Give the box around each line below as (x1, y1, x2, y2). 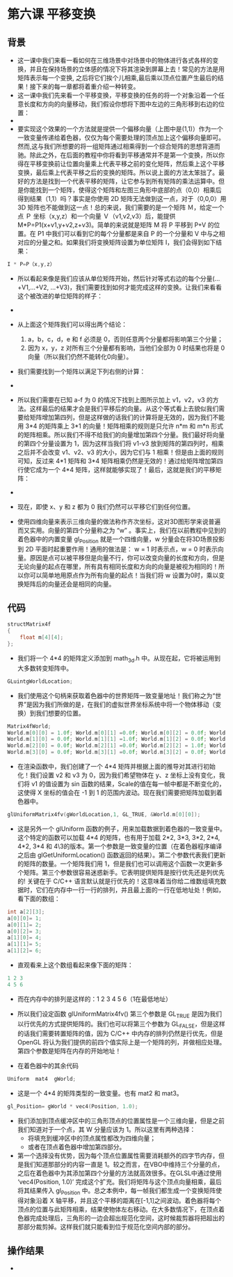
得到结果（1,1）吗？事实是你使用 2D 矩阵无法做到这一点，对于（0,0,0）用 (17, 195, 227, 202)
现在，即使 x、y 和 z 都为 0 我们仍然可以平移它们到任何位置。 (17, 502, 195, 510)
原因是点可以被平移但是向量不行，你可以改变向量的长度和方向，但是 (29, 553, 225, 562)
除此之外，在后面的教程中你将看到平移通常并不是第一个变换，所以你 (29, 151, 225, 159)
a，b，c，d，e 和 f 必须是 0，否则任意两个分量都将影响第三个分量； (27, 334, 224, 343)
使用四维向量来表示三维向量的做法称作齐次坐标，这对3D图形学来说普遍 (17, 517, 221, 526)
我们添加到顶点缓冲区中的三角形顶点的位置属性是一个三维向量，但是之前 (17, 1116, 225, 1125)
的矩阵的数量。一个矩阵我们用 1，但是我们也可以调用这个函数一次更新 (17, 859, 217, 868)
